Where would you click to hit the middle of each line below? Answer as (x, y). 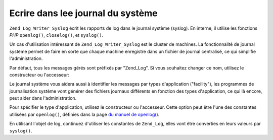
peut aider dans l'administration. (43, 98)
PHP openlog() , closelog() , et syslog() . (56, 35)
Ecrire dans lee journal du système (83, 13)
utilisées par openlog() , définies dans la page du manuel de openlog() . (84, 114)
